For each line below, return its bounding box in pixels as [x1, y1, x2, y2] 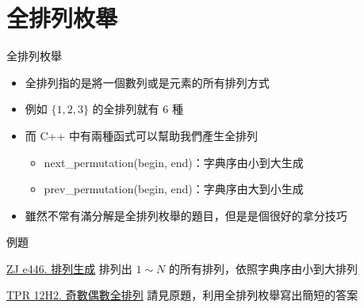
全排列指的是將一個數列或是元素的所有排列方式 [25, 74, 270, 90]
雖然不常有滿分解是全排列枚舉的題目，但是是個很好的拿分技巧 [25, 207, 347, 223]
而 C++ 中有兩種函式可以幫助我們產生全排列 [25, 127, 259, 143]
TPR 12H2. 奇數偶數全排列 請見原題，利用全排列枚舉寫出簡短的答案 [6, 287, 358, 303]
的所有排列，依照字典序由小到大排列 [169, 260, 358, 276]
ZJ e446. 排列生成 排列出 [6, 260, 132, 276]
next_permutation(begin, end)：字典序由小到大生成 [44, 154, 304, 170]
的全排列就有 [92, 101, 159, 117]
